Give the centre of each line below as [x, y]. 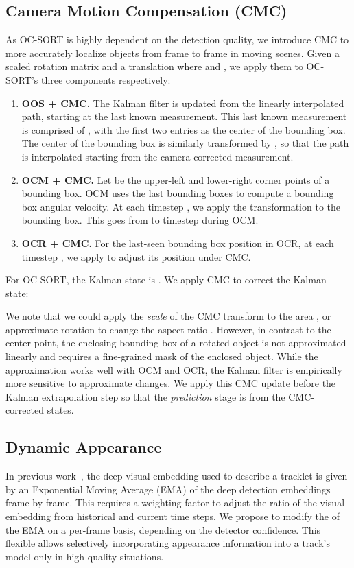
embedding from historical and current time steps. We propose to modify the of [173, 516]
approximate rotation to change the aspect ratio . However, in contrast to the [168, 329]
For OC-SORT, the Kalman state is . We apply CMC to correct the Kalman [166, 280]
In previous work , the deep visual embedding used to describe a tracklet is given [177, 476]
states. [60, 410]
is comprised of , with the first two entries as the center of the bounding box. [184, 129]
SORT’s [22, 79]
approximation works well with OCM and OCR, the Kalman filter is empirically [174, 369]
